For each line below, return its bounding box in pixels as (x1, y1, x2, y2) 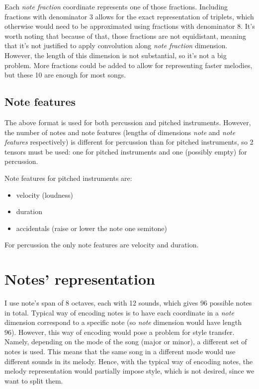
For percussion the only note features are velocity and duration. (4, 239, 199, 250)
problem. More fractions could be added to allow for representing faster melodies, (4, 60, 253, 70)
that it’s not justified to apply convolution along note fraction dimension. (4, 40, 228, 51)
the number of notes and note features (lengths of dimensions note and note (4, 127, 236, 137)
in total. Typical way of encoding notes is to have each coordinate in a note (4, 307, 234, 317)
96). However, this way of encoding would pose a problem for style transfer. (4, 326, 235, 337)
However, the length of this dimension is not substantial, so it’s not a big (4, 50, 227, 60)
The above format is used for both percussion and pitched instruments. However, (4, 117, 251, 127)
